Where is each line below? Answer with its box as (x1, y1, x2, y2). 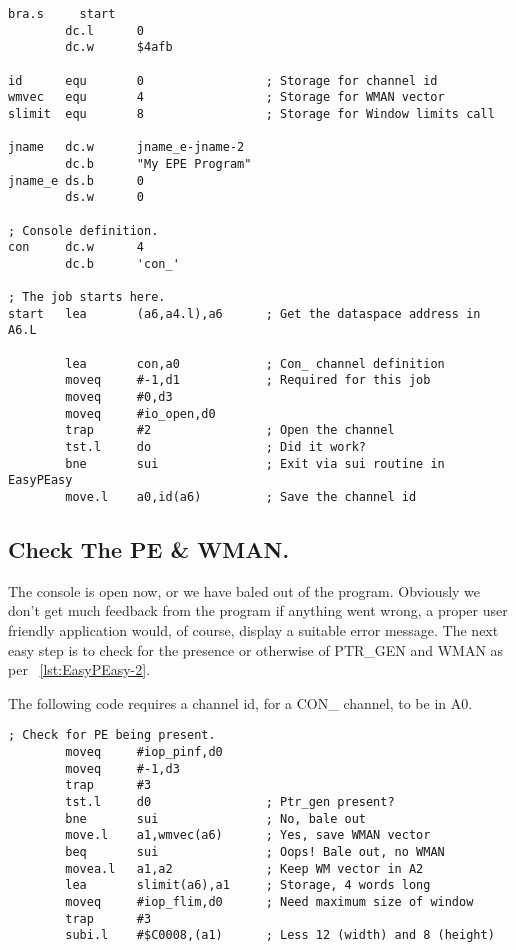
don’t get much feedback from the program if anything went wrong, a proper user (8, 600, 508, 621)
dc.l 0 (65, 23, 145, 38)
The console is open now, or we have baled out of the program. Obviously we (8, 580, 481, 601)
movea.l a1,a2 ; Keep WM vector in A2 (65, 861, 424, 876)
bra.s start (8, 7, 116, 21)
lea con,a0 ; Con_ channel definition (65, 356, 445, 371)
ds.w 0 (65, 190, 145, 205)
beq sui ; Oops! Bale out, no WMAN (65, 845, 445, 860)
